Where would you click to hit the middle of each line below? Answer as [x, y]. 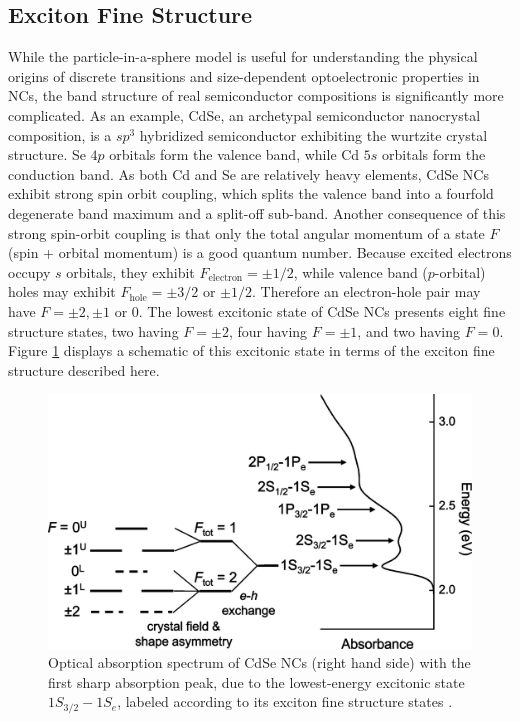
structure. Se [47, 154]
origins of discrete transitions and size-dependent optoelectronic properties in [244, 75]
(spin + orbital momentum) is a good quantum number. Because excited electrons [260, 252]
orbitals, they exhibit [130, 271]
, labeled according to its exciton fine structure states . [285, 701]
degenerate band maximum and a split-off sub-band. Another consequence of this [257, 212]
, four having [268, 330]
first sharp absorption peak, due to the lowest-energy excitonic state [256, 681]
